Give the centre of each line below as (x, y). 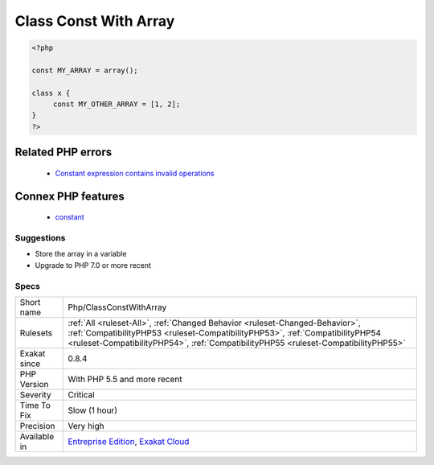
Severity (35, 394)
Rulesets (36, 332)
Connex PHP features (70, 196)
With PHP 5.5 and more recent (125, 379)
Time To (35, 405)
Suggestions (40, 238)
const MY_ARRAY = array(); (85, 70)
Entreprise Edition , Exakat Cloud (129, 441)
